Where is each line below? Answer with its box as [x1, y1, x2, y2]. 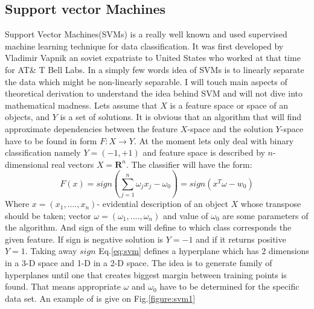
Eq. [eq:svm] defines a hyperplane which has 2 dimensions [98, 244, 309, 257]
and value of [162, 209, 208, 221]
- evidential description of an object [97, 197, 228, 210]
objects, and [5, 110, 50, 123]
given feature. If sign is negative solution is [5, 232, 164, 245]
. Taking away [25, 244, 77, 257]
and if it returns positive [196, 232, 286, 245]
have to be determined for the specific [159, 280, 300, 293]
